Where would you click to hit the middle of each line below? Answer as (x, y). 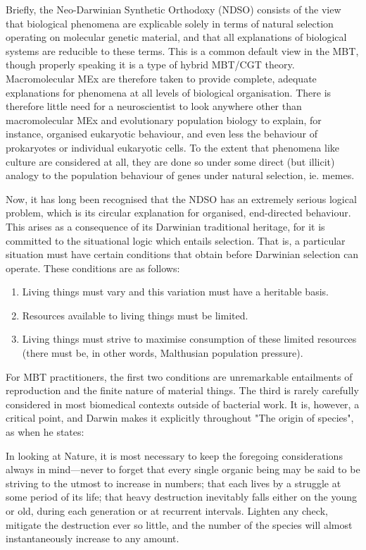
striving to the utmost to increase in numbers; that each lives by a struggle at (173, 483)
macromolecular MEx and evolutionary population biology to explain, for (164, 120)
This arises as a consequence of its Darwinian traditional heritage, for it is (165, 226)
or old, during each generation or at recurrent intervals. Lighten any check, (167, 511)
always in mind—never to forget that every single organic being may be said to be (183, 469)
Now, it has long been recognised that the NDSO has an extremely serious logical (181, 198)
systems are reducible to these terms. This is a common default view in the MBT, (182, 50)
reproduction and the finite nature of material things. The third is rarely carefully (182, 390)
